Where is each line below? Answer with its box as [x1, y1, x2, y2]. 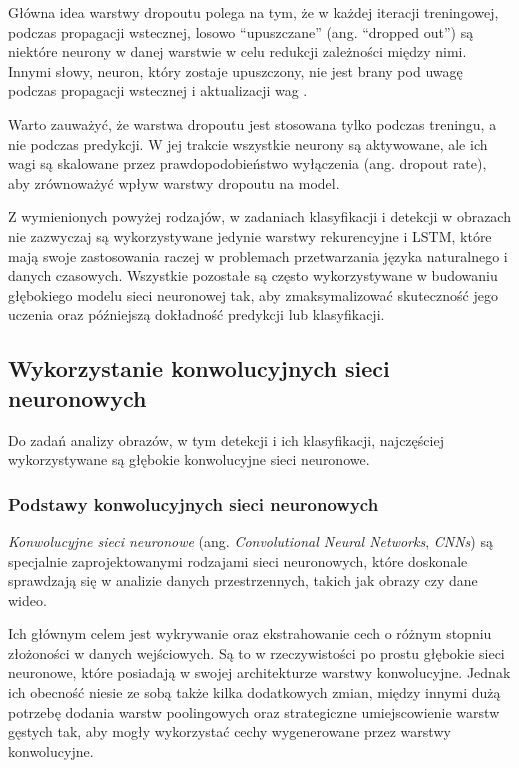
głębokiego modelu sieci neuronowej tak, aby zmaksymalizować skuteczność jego [8, 284, 498, 305]
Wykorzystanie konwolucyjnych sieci [8, 353, 390, 384]
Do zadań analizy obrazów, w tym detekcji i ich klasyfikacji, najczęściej [8, 429, 444, 450]
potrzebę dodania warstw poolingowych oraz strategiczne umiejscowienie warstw [8, 701, 500, 722]
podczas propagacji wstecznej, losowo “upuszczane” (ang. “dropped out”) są [8, 21, 474, 42]
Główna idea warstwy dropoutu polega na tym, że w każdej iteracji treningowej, [8, 2, 499, 22]
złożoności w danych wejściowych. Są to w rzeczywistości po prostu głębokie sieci [8, 642, 505, 663]
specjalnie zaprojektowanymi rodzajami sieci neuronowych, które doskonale [8, 550, 468, 571]
